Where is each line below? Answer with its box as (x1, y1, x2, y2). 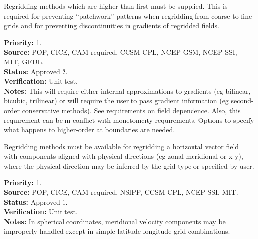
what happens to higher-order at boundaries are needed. (4, 124, 175, 135)
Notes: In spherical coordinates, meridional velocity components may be (4, 216, 226, 226)
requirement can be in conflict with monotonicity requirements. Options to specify (4, 115, 254, 125)
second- (231, 95, 254, 106)
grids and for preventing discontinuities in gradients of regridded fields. (4, 20, 219, 31)
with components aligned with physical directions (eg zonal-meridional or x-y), (4, 151, 243, 161)
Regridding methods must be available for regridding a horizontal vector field (4, 141, 239, 151)
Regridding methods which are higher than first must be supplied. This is (4, 1, 228, 11)
